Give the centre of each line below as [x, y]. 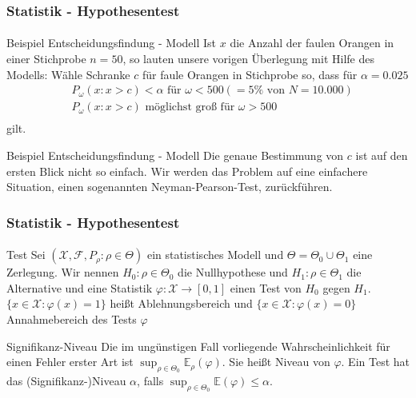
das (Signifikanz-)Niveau [66, 380]
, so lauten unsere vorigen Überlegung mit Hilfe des [248, 59]
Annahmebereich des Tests [72, 318]
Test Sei [26, 255]
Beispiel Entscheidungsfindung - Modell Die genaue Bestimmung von [175, 155]
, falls [150, 380]
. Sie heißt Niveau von [276, 362]
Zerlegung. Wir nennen [63, 272]
